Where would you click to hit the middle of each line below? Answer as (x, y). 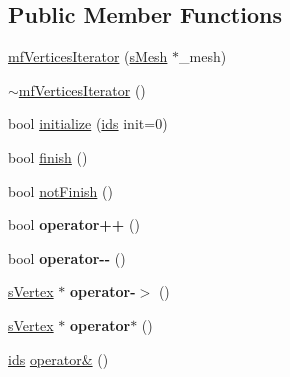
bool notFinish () (60, 190)
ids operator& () (58, 358)
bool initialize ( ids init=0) (88, 123)
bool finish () (48, 156)
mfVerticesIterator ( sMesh (88, 56)
